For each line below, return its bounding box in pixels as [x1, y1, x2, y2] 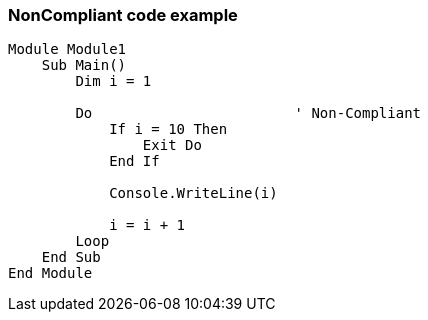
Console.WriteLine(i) [109, 185, 278, 202]
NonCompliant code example [8, 5, 238, 25]
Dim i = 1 [75, 73, 152, 90]
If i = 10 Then [109, 121, 228, 138]
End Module [8, 265, 93, 282]
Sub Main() [41, 57, 127, 74]
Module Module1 [8, 41, 127, 58]
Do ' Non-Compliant [75, 105, 422, 122]
